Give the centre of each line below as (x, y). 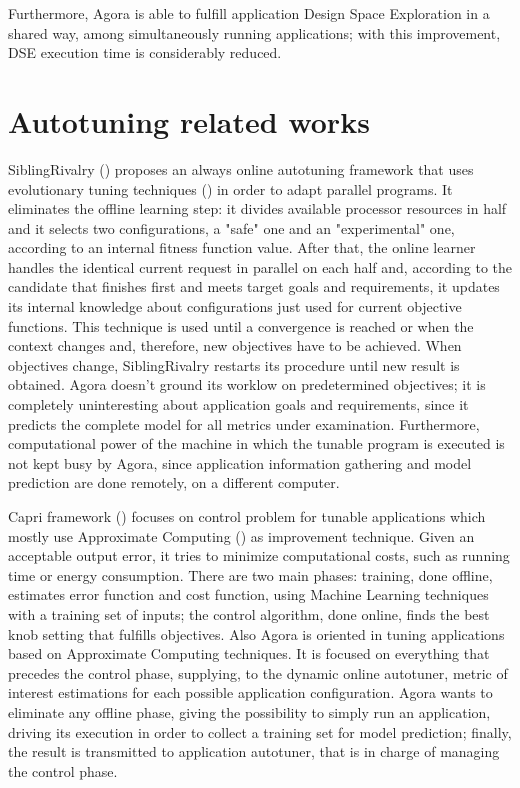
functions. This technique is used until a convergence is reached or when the (241, 325)
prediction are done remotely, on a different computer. (174, 482)
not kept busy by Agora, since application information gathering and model (240, 462)
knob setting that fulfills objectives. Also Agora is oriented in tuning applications (256, 633)
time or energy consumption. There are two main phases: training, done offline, (250, 574)
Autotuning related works (189, 120)
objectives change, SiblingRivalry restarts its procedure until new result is (234, 364)
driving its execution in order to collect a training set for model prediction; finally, (260, 731)
